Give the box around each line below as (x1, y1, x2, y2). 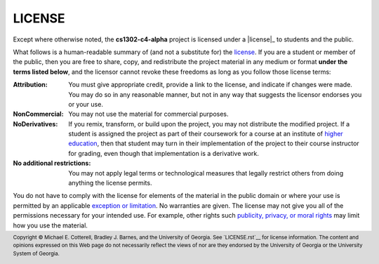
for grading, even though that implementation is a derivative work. (68, 149, 260, 157)
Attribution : (13, 81, 48, 89)
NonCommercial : (13, 110, 64, 119)
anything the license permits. (68, 179, 152, 187)
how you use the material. (13, 221, 88, 230)
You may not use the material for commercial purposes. (68, 110, 229, 119)
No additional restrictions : (13, 159, 91, 168)
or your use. (68, 100, 103, 108)
